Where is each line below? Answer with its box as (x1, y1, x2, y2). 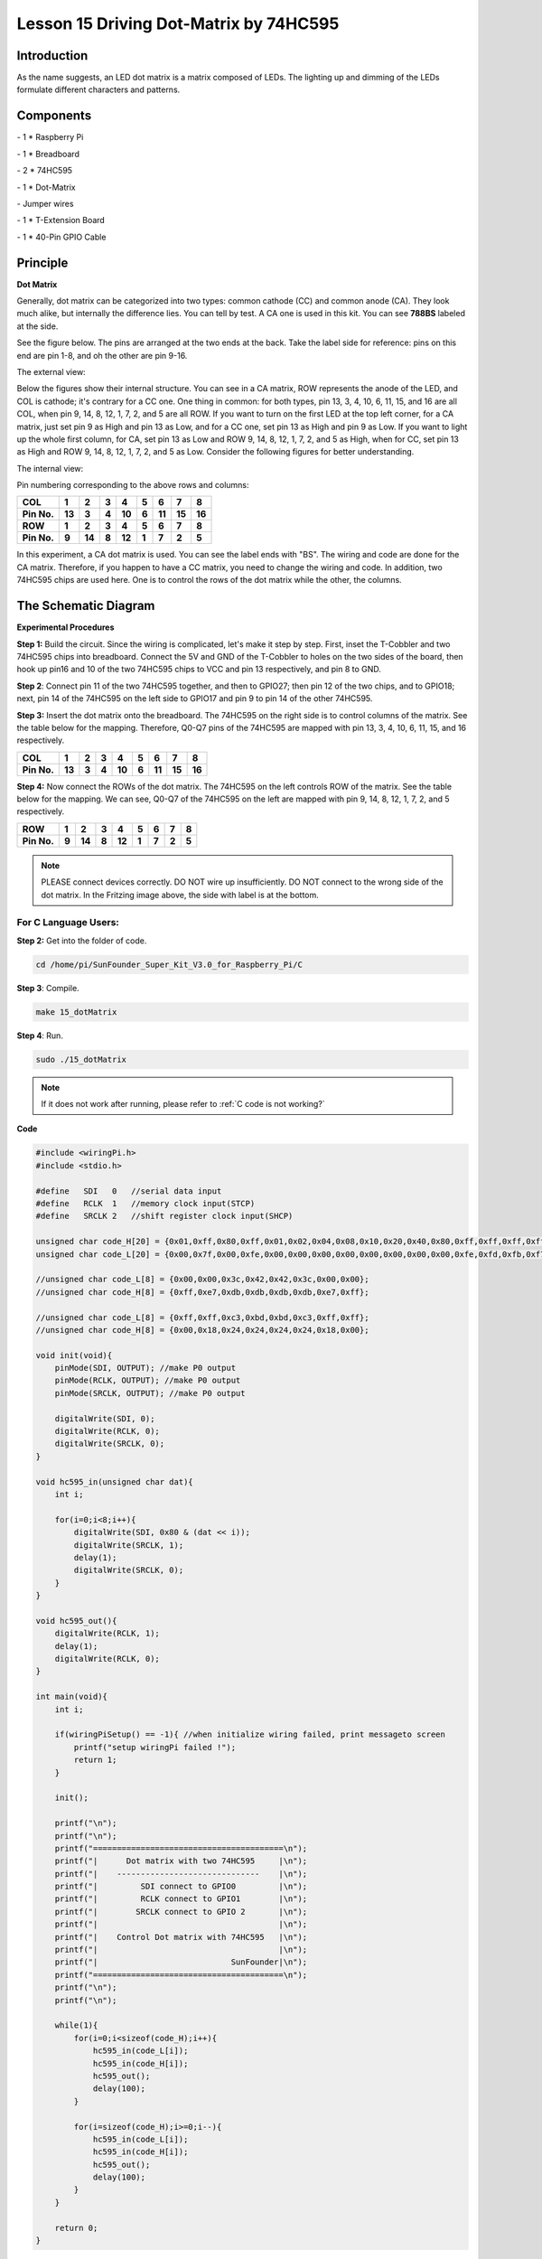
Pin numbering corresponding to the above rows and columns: (16, 480, 249, 491)
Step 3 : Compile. (16, 982, 80, 993)
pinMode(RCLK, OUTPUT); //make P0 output (54, 1375, 241, 1386)
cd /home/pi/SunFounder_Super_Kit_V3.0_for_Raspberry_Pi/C (35, 959, 303, 970)
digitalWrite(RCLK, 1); (54, 1628, 160, 1639)
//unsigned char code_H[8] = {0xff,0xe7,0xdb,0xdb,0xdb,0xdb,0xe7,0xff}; (35, 1287, 369, 1297)
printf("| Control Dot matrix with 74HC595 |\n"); (54, 1932, 308, 1942)
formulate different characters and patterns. (16, 84, 181, 95)
